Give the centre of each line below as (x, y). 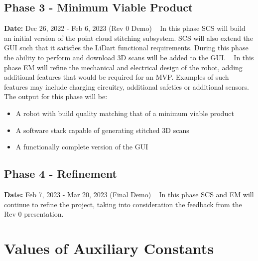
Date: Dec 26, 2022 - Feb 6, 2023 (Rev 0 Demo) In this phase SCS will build (125, 28)
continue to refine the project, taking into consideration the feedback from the (123, 204)
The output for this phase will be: (56, 96)
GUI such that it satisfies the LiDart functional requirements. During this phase (126, 48)
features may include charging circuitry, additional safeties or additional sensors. (127, 86)
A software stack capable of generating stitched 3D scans (102, 130)
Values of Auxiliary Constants (109, 248)
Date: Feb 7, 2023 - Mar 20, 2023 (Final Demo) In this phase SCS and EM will (129, 194)
